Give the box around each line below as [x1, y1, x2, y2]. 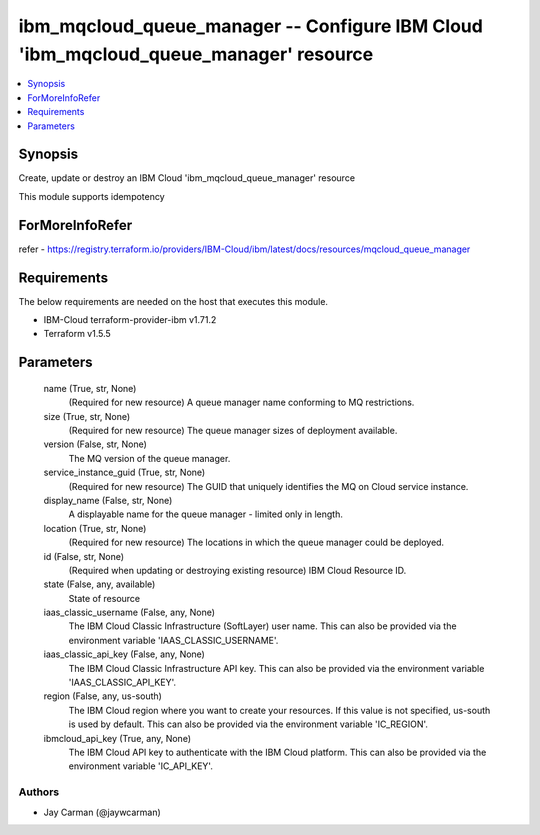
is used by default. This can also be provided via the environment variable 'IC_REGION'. [68, 718, 429, 730]
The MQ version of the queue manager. [68, 452, 231, 464]
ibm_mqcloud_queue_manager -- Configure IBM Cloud [18, 15, 484, 37]
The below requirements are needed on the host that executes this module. [18, 295, 329, 307]
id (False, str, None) [43, 550, 125, 562]
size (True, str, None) [43, 410, 131, 422]
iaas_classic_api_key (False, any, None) [43, 648, 205, 660]
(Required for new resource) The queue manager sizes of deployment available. [68, 424, 398, 436]
